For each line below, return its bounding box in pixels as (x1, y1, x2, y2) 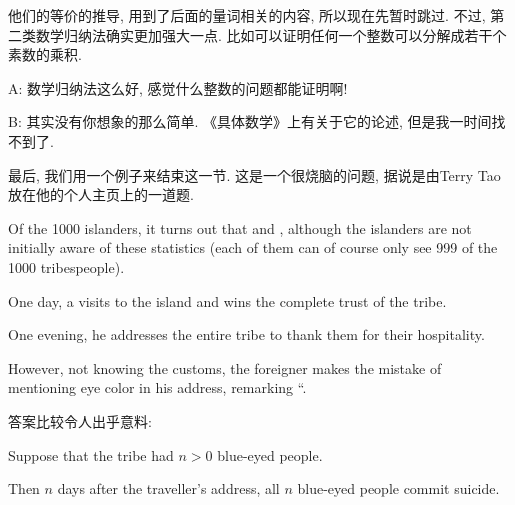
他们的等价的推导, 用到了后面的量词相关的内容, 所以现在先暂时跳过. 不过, (8, 5, 486, 25)
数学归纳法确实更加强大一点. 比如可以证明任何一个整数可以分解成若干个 (35, 24, 507, 45)
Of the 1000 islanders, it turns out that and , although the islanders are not (8, 217, 472, 238)
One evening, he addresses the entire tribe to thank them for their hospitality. (8, 324, 485, 345)
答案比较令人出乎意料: (8, 410, 152, 431)
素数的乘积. (8, 44, 82, 65)
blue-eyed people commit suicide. (297, 478, 500, 499)
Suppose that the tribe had (8, 444, 174, 465)
